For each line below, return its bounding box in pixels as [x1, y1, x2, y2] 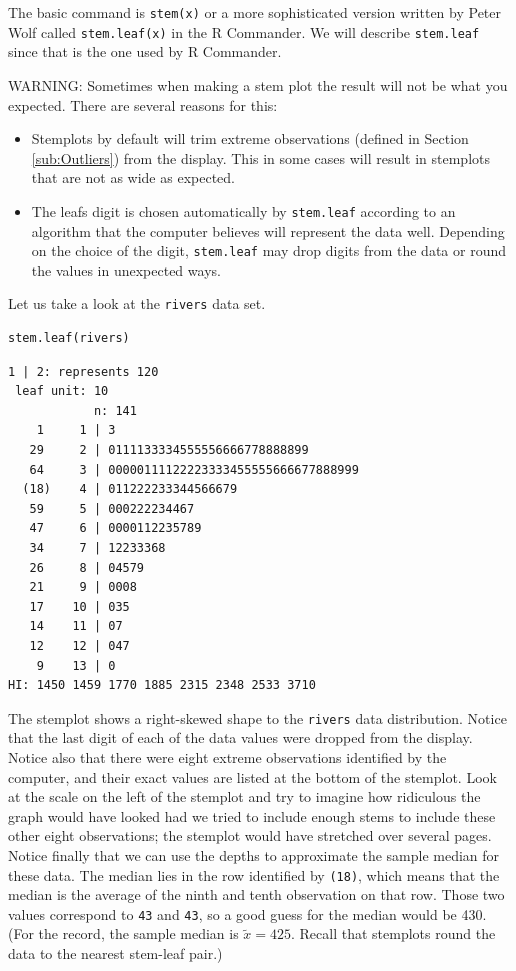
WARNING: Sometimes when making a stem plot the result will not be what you [8, 74, 508, 95]
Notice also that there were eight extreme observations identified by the [8, 746, 447, 767]
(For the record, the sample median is [8, 923, 239, 944]
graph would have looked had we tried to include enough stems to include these [8, 805, 496, 826]
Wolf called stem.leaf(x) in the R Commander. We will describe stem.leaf [8, 21, 480, 42]
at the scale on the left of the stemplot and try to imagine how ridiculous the [8, 786, 481, 807]
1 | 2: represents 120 [8, 364, 159, 379]
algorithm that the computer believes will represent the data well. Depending [31, 220, 505, 241]
